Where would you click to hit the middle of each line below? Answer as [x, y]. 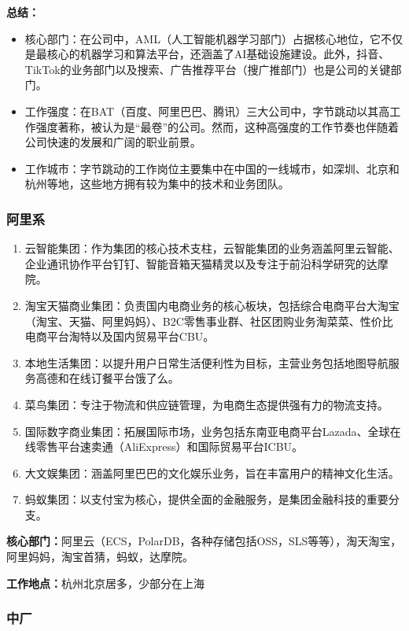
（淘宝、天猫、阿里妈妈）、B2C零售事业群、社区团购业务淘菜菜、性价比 [209, 321]
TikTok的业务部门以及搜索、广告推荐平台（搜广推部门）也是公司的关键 [208, 69]
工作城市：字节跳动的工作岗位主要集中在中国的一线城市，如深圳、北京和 [212, 168]
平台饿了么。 [146, 378]
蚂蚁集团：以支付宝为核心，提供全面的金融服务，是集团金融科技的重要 [206, 499]
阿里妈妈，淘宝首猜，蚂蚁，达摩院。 [100, 557]
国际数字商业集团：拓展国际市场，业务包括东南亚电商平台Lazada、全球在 [213, 431]
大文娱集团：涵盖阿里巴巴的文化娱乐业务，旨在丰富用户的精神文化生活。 [212, 472]
